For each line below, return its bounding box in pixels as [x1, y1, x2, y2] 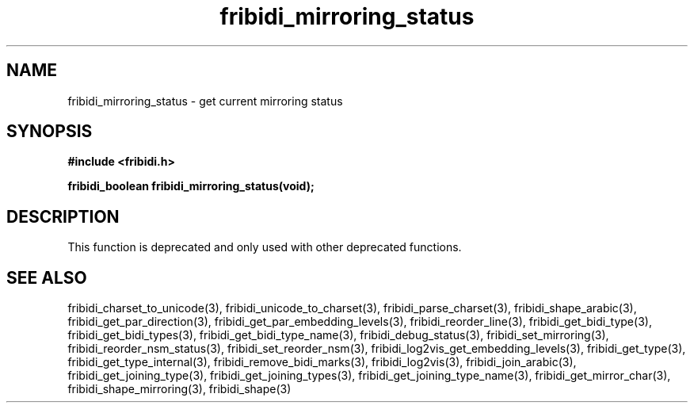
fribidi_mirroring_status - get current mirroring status [67, 94, 343, 108]
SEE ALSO [6, 267, 87, 288]
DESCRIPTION [6, 206, 120, 227]
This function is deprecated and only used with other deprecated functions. [67, 240, 462, 254]
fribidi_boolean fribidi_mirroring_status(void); [67, 179, 315, 193]
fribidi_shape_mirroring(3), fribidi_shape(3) [67, 382, 292, 396]
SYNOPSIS [6, 121, 93, 142]
